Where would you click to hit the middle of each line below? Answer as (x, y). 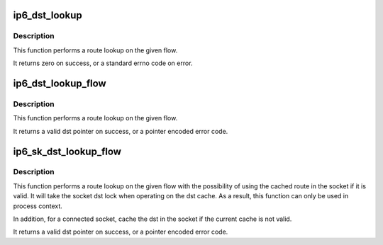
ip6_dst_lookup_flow (60, 83)
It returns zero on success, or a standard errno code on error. (103, 63)
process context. (38, 206)
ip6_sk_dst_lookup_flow (67, 151)
